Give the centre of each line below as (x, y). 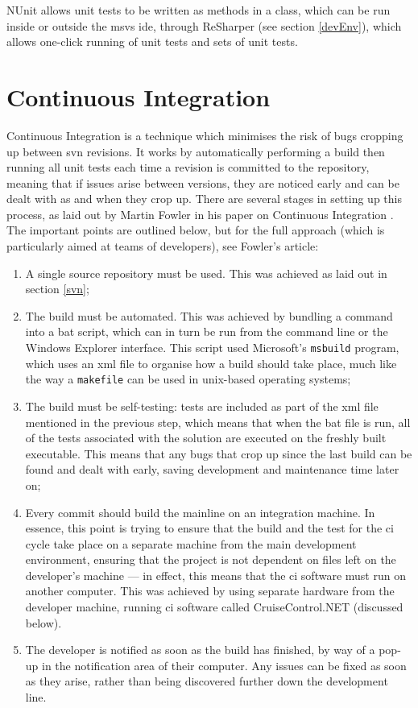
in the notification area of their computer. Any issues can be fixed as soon (224, 665)
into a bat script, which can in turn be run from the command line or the (207, 331)
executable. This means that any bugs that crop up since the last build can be (219, 453)
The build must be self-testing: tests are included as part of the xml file (202, 406)
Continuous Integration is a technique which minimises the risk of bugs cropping (205, 135)
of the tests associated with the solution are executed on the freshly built (206, 438)
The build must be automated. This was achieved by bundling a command (209, 315)
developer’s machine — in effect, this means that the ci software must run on (215, 575)
